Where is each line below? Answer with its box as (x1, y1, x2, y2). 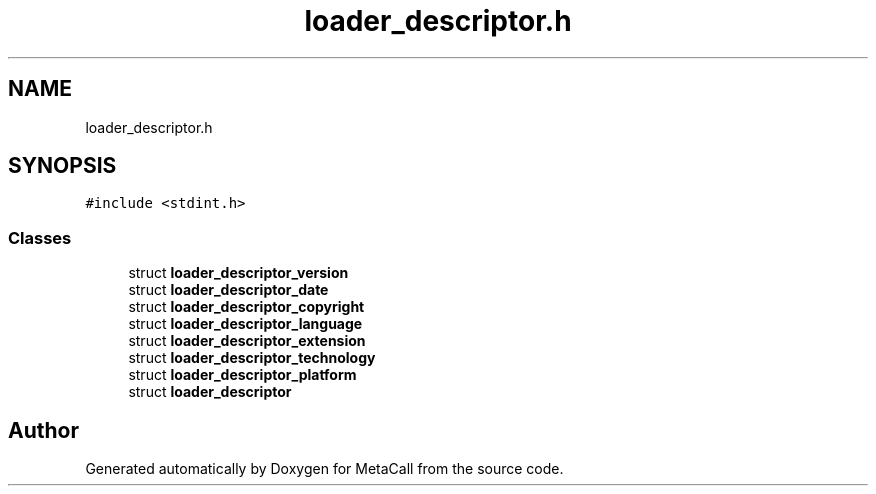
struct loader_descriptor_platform (128, 366, 357, 384)
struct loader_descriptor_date (128, 281, 329, 299)
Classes (8, 227, 72, 248)
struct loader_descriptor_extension (128, 332, 366, 350)
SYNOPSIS (8, 153, 117, 179)
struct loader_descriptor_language (128, 315, 363, 333)
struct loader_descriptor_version (128, 264, 349, 282)
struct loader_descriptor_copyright (128, 298, 365, 316)
